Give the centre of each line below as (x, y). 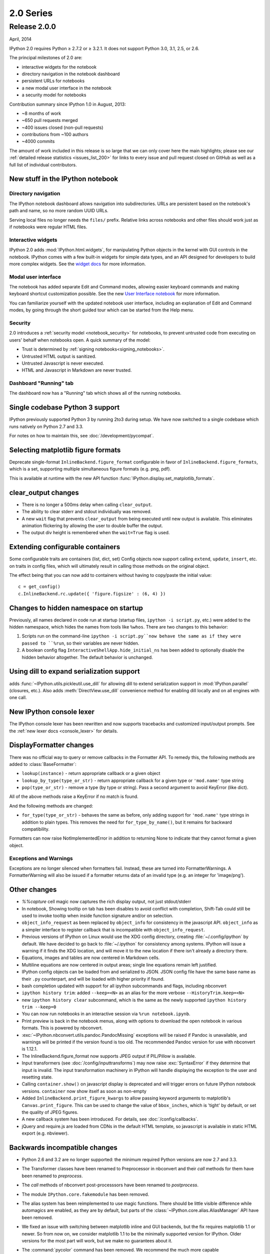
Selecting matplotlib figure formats (65, 450)
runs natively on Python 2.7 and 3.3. (46, 426)
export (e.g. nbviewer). (45, 1133)
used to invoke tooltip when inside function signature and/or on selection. (97, 916)
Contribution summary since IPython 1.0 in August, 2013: (67, 104)
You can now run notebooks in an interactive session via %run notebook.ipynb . (106, 1014)
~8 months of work (41, 113)
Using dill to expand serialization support (74, 671)
